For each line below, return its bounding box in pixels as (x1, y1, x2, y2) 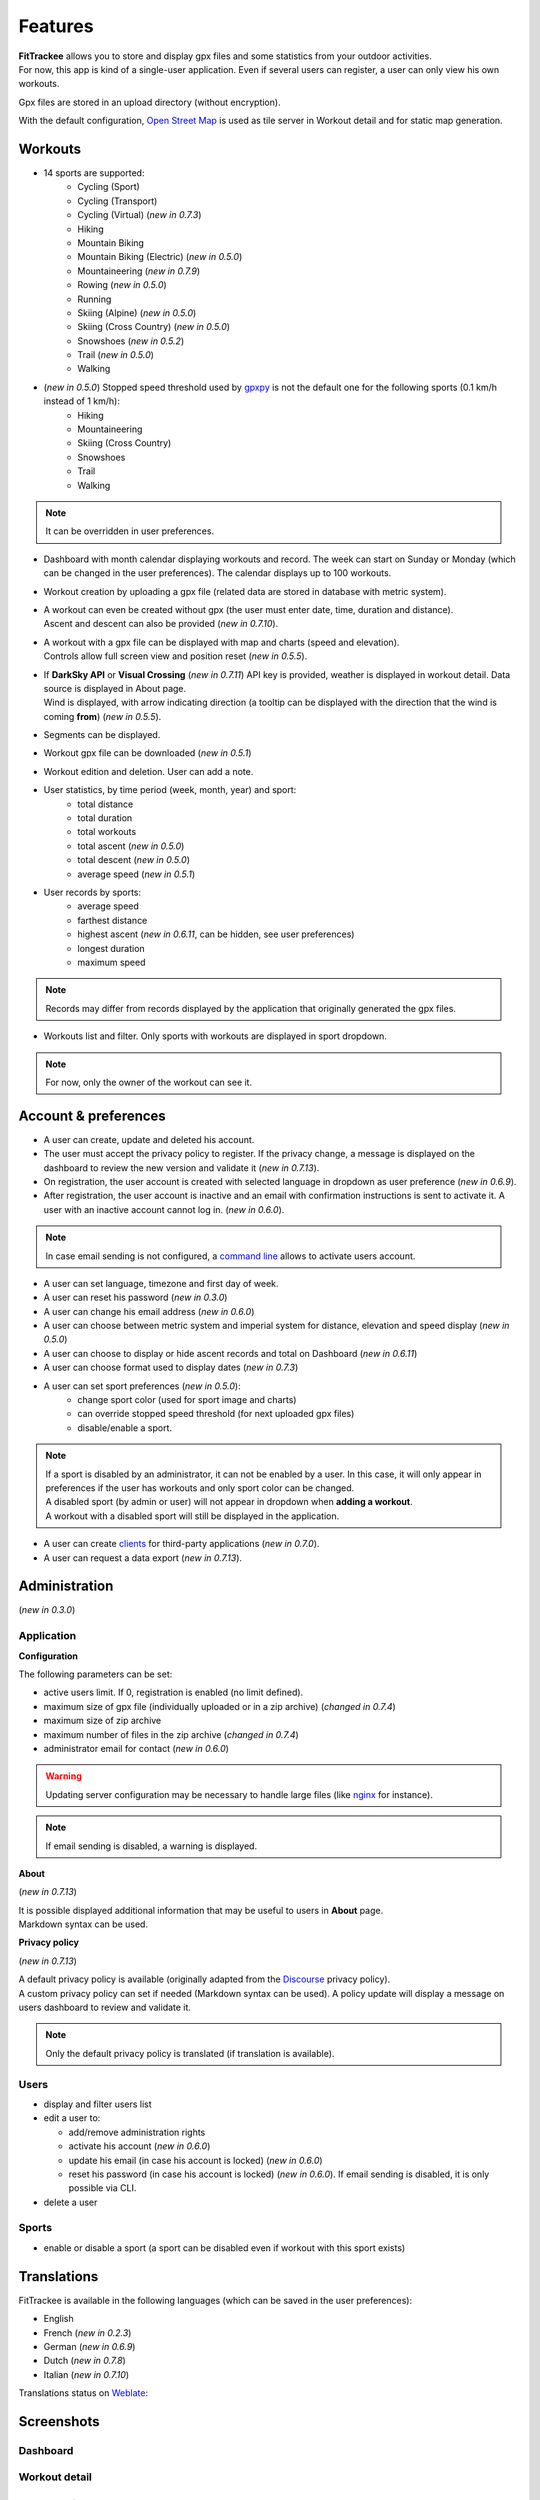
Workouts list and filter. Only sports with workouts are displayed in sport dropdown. (43, 1030, 387, 1042)
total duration (77, 812, 133, 824)
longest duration (77, 942, 145, 954)
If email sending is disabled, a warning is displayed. (45, 1840, 258, 1852)
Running (77, 293, 112, 305)
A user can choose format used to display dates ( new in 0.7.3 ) (43, 1361, 299, 1374)
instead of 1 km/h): (43, 395, 120, 407)
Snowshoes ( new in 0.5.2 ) (77, 335, 185, 347)
